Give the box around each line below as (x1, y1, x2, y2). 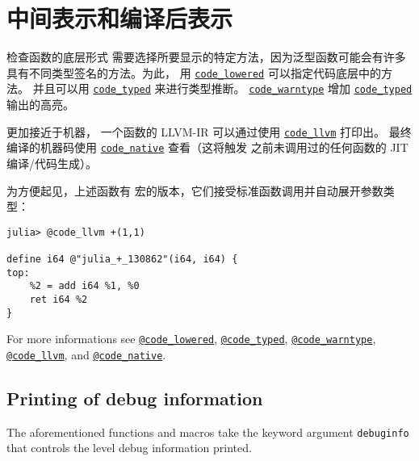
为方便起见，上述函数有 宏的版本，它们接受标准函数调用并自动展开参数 (6, 182, 383, 199)
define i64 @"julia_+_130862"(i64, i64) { (6, 254, 238, 266)
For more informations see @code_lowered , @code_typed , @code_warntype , (6, 330, 376, 347)
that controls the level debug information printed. (6, 439, 252, 456)
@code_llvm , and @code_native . (6, 346, 166, 363)
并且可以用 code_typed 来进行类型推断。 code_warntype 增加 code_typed (32, 80, 413, 97)
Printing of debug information (6, 386, 263, 411)
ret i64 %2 (29, 294, 88, 305)
